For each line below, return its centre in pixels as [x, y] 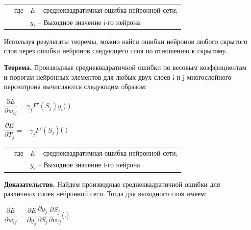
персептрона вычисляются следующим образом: [75, 86]
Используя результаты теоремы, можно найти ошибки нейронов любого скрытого [126, 41]
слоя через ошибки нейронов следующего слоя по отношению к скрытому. [116, 51]
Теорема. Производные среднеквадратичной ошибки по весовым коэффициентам [125, 67]
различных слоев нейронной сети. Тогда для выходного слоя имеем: [105, 194]
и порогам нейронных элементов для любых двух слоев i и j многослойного [118, 77]
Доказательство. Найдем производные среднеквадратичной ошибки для [112, 184]
